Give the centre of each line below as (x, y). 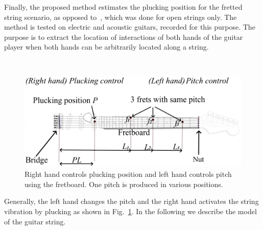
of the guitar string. (35, 221)
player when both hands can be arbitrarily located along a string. (106, 47)
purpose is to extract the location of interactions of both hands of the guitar (124, 37)
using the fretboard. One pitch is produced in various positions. (124, 184)
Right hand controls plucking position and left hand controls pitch (128, 174)
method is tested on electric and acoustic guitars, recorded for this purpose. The (130, 27)
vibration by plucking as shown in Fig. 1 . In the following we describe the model (130, 211)
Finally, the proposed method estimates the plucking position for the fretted (123, 7)
